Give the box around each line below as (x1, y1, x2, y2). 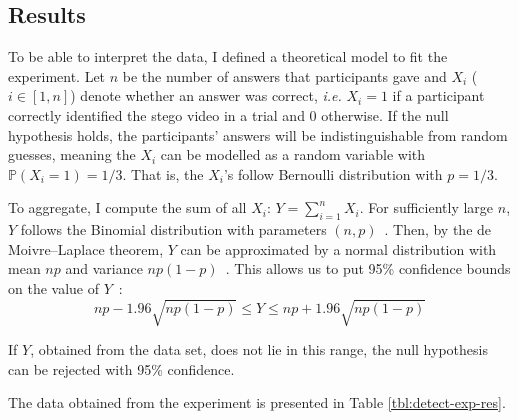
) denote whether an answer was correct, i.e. (70, 85, 342, 106)
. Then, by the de (384, 219, 492, 240)
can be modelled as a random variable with (160, 144, 426, 165)
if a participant (392, 85, 485, 106)
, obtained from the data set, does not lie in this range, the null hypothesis (30, 339, 488, 360)
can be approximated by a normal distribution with (180, 238, 497, 259)
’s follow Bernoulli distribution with (223, 163, 443, 184)
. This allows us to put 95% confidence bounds (225, 258, 511, 279)
